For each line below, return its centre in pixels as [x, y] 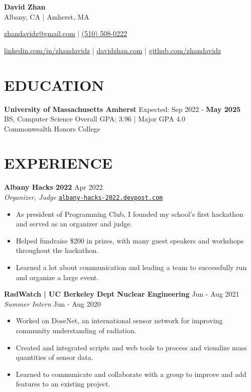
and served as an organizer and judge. [74, 224]
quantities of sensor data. [54, 357]
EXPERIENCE [58, 163]
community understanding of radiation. [76, 330]
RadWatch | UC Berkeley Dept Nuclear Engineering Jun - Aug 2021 [122, 294]
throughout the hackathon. [57, 250]
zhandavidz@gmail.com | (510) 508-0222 [66, 33]
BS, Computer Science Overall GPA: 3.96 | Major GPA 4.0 [95, 119]
